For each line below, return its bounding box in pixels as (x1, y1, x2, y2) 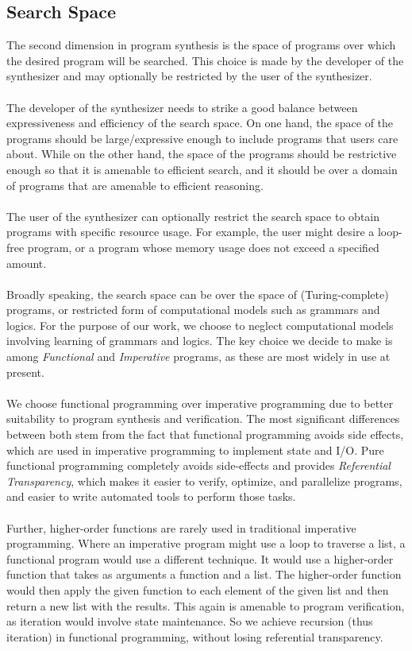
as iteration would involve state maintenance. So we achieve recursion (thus (6, 613, 373, 630)
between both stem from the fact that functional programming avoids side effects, (6, 426, 404, 443)
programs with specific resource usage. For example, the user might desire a (6, 223, 375, 240)
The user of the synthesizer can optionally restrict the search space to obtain (6, 207, 380, 224)
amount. (6, 254, 47, 271)
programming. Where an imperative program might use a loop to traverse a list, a (6, 535, 406, 552)
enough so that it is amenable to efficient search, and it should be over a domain (6, 161, 398, 177)
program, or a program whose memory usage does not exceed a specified (27, 238, 379, 255)
